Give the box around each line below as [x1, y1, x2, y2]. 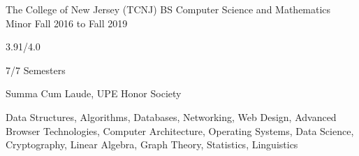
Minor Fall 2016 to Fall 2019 [6, 15, 128, 30]
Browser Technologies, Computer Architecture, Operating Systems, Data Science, [6, 123, 354, 138]
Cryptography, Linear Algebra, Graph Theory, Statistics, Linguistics [6, 137, 298, 152]
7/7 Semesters [6, 62, 66, 77]
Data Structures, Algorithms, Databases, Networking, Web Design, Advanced [6, 109, 337, 124]
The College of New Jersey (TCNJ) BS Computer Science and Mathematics [6, 2, 331, 16]
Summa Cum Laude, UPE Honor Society [6, 86, 182, 101]
